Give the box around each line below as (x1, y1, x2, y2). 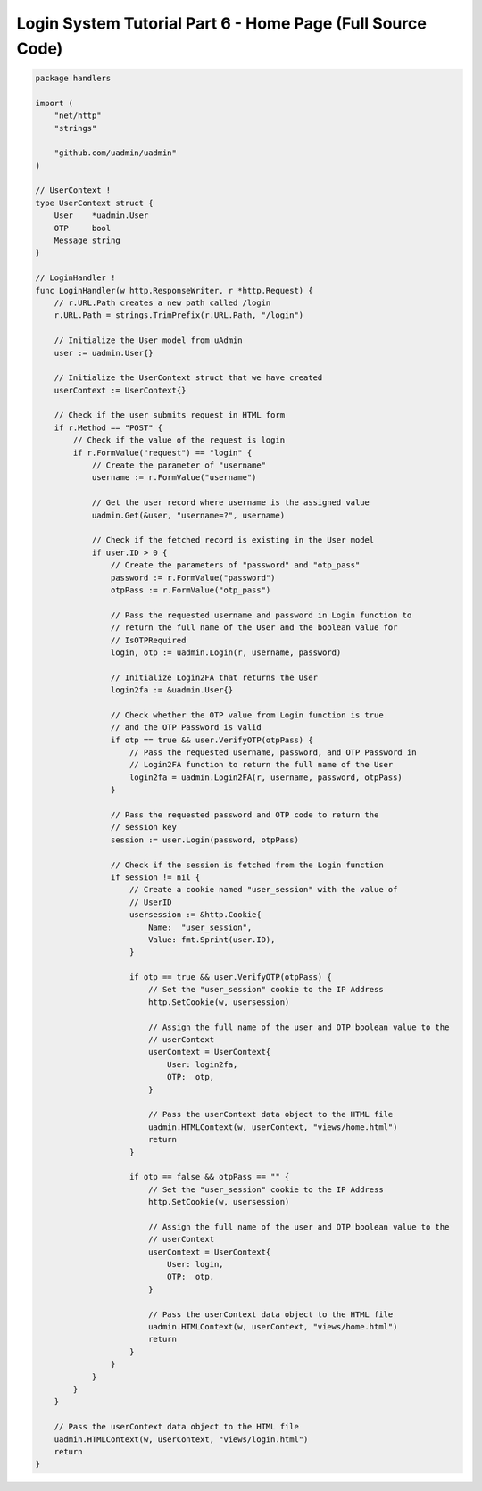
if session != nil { (110, 872, 201, 882)
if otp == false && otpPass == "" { (129, 1172, 290, 1182)
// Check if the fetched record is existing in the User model (91, 535, 375, 545)
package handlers (35, 72, 112, 83)
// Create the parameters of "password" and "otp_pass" (110, 560, 361, 570)
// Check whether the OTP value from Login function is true (110, 709, 384, 720)
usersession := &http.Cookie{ (129, 910, 262, 920)
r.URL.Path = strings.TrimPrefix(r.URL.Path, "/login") (54, 311, 304, 320)
